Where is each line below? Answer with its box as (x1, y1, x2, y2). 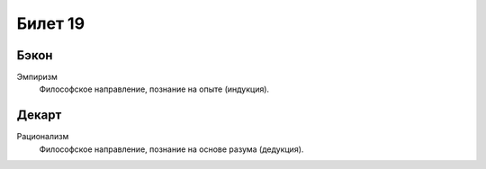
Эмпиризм (16, 72, 58, 83)
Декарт (16, 108, 62, 123)
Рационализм (16, 131, 69, 142)
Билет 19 (16, 13, 85, 33)
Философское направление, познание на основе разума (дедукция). (39, 144, 304, 155)
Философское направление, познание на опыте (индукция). (39, 84, 270, 94)
